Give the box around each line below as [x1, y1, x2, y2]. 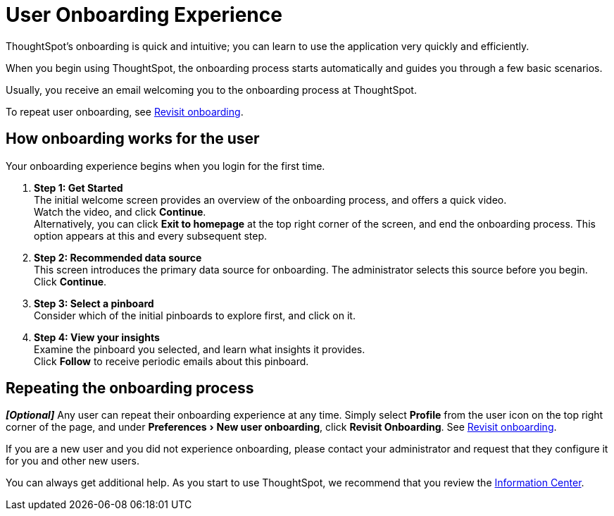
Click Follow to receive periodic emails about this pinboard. [34, 355, 309, 367]
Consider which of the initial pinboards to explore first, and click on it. [34, 309, 356, 321]
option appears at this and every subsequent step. [34, 229, 268, 242]
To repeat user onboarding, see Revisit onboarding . [6, 105, 244, 118]
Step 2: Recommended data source [34, 251, 202, 264]
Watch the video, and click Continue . [34, 205, 206, 218]
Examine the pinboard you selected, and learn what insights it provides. [34, 343, 365, 355]
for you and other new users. [6, 455, 139, 467]
